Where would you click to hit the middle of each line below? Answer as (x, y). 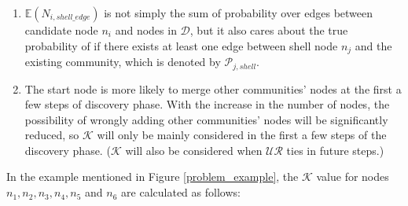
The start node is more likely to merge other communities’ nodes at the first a (213, 88)
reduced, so (52, 135)
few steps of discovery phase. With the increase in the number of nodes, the (207, 104)
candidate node (61, 30)
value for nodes (353, 177)
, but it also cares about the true (269, 30)
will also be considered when (194, 150)
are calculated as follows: (181, 192)
